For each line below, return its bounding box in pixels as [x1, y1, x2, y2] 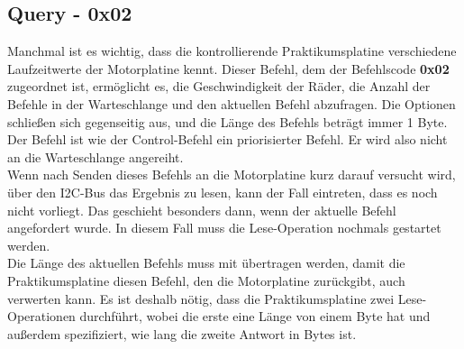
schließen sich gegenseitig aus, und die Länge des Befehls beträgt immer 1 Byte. [7, 112, 448, 131]
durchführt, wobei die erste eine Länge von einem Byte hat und [79, 307, 431, 326]
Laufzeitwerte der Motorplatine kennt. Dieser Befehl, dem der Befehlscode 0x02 [7, 59, 450, 78]
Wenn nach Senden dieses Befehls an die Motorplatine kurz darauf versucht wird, [7, 165, 456, 184]
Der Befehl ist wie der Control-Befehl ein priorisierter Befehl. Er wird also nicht [7, 130, 448, 149]
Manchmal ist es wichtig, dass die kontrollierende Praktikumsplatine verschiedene [7, 41, 457, 60]
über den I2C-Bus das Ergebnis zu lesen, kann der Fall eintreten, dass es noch [7, 182, 438, 201]
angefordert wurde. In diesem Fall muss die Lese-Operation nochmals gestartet [7, 218, 441, 237]
